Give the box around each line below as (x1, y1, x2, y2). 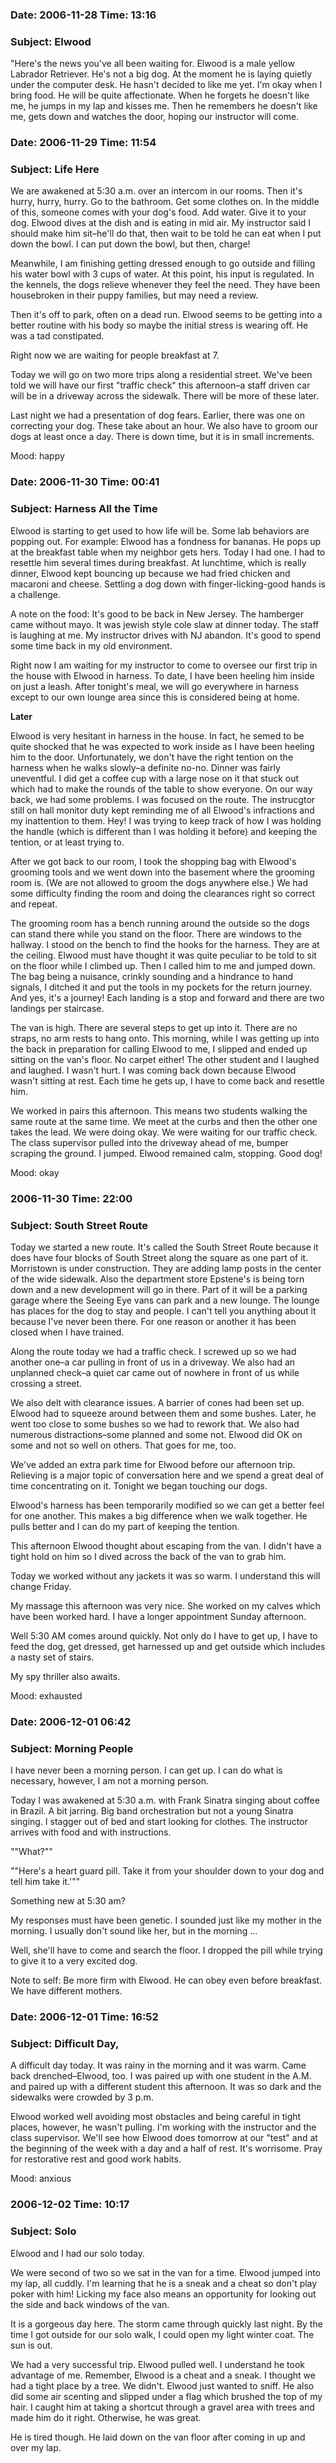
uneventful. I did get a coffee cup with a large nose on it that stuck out (10, 772, 300, 784)
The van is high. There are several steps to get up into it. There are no (10, 1021, 298, 1033)
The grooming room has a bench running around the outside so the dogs (10, 917, 310, 929)
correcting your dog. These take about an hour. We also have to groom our (10, 420, 318, 432)
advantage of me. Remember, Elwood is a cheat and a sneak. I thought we (10, 2369, 316, 2381)
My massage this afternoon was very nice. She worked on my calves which (10, 1599, 321, 1612)
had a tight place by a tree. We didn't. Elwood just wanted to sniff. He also (10, 2379, 315, 2392)
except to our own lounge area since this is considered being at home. (10, 691, 300, 703)
